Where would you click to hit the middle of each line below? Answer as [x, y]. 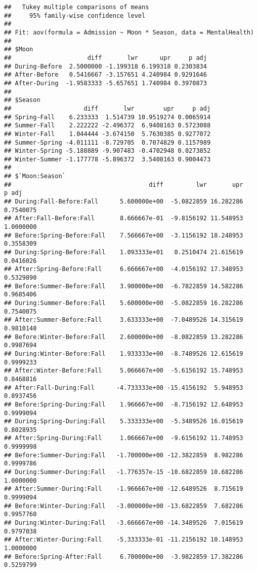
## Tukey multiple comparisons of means [77, 7]
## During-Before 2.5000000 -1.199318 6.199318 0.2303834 [105, 66]
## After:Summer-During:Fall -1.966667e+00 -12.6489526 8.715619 [124, 489]
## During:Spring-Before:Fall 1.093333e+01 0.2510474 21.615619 [124, 253]
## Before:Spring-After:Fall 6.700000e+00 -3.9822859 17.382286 [124, 557]
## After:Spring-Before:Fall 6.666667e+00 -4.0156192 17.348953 [124, 269]
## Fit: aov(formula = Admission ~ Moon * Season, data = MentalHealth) [129, 32]
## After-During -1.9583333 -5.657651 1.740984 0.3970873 [105, 83]
